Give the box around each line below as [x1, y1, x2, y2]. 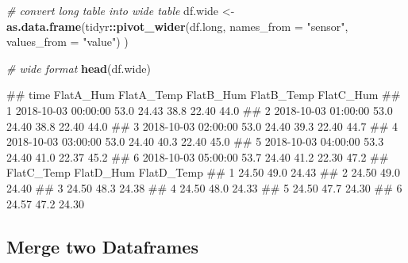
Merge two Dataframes [6, 234, 198, 258]
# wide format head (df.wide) [6, 59, 151, 76]
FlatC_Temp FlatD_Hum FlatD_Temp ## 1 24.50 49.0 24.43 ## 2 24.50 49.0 [6, 164, 400, 181]
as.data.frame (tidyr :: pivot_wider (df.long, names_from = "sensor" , [6, 17, 348, 34]
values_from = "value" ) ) [6, 33, 129, 50]
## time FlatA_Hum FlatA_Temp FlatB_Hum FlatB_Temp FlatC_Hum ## [6, 86, 401, 103]
